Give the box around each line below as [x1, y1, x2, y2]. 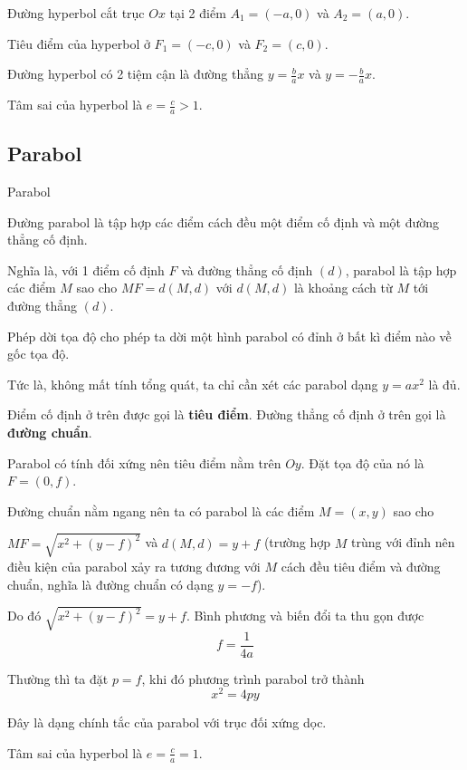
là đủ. [428, 374, 461, 393]
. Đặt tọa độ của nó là [300, 453, 424, 472]
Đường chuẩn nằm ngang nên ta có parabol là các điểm [7, 501, 315, 520]
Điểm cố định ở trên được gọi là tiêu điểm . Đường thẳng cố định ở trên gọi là [7, 405, 446, 424]
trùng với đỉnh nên [351, 533, 455, 552]
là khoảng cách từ [293, 278, 393, 297]
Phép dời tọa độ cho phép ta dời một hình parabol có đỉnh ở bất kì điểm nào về [7, 326, 452, 345]
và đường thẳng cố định [181, 260, 313, 279]
